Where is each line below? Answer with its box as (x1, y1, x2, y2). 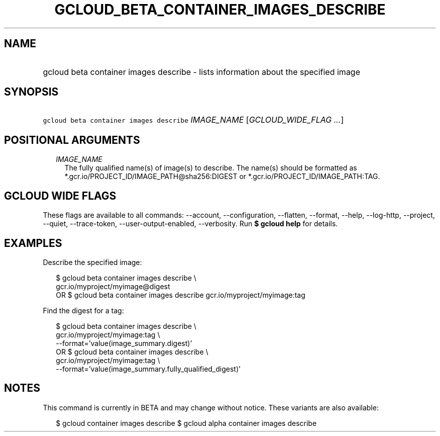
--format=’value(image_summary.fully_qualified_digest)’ (56, 364, 241, 373)
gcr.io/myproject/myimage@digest (56, 282, 170, 291)
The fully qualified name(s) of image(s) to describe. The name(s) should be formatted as (64, 163, 357, 172)
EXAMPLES (4, 236, 62, 249)
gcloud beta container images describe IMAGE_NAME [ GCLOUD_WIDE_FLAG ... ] (43, 115, 344, 125)
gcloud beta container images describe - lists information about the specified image (43, 66, 361, 77)
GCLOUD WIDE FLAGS (4, 189, 117, 202)
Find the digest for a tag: (43, 306, 124, 315)
